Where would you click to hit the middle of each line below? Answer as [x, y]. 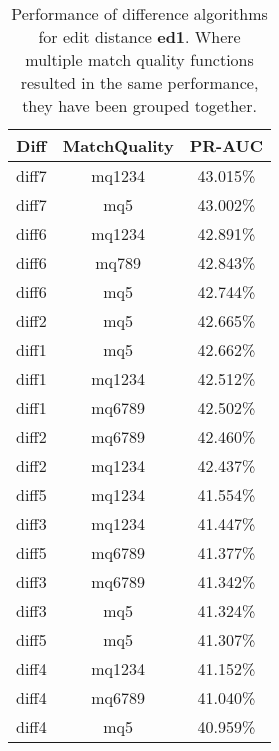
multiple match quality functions [139, 59]
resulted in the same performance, [139, 82]
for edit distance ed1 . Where [139, 36]
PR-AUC [226, 145]
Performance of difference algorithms [139, 13]
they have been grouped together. [139, 105]
